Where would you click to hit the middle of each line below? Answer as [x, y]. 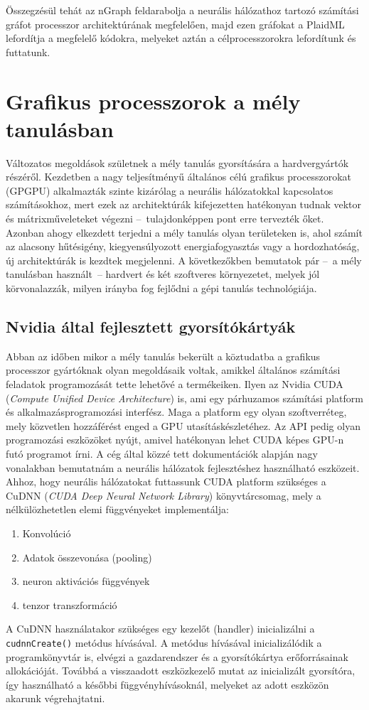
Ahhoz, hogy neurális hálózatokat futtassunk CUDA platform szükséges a [166, 482]
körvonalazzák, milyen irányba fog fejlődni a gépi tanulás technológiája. [161, 288]
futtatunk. [28, 52]
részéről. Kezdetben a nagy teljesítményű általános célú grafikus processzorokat [178, 177]
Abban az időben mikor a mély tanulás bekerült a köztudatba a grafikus [163, 356]
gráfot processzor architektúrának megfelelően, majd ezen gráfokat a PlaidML [175, 24]
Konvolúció [47, 533]
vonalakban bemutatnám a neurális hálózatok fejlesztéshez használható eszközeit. [183, 467]
